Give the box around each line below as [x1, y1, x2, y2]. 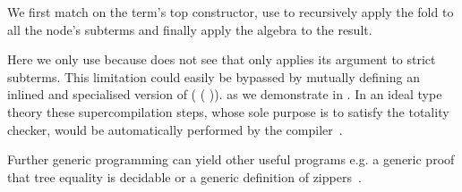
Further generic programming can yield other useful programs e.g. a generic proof [7, 150, 455, 169]
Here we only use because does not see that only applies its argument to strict [7, 50, 436, 69]
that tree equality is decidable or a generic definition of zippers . [7, 167, 362, 186]
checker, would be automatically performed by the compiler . [7, 120, 343, 138]
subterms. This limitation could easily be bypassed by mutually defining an [7, 67, 420, 86]
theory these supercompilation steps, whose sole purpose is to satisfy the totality [7, 102, 449, 121]
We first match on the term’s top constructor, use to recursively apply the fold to [7, 3, 454, 21]
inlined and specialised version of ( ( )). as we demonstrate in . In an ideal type [7, 85, 442, 104]
